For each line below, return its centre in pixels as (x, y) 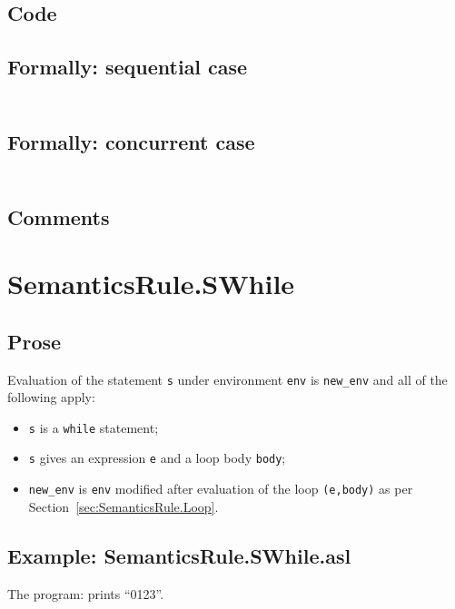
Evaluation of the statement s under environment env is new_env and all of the (227, 379)
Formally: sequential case (128, 67)
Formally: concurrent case (131, 141)
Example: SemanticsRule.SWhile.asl (179, 555)
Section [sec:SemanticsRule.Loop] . (124, 506)
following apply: (51, 397)
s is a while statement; (94, 427)
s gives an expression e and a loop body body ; (157, 458)
